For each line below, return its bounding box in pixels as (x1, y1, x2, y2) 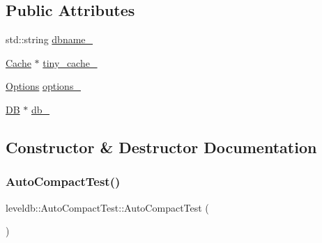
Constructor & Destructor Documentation (6, 136, 317, 157)
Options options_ (6, 79, 81, 93)
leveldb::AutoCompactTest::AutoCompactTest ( (6, 200, 209, 214)
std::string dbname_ (6, 32, 93, 47)
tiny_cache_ (43, 55, 98, 70)
